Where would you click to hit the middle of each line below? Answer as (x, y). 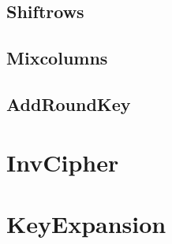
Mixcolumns (57, 58)
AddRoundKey (69, 104)
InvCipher (63, 162)
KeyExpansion (86, 223)
